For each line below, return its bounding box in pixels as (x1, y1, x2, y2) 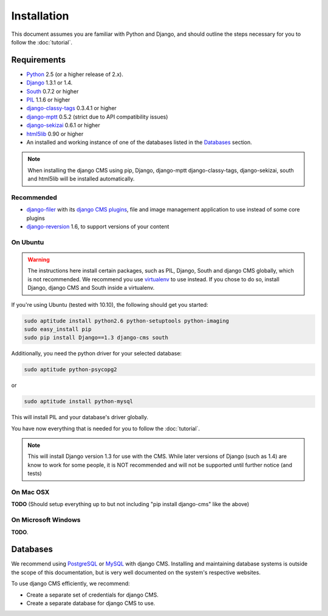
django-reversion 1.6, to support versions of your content (26, 223, 169, 230)
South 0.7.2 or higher (26, 87, 79, 95)
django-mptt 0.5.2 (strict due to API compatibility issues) (26, 113, 168, 120)
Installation (11, 9, 69, 22)
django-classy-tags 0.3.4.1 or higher (26, 104, 117, 112)
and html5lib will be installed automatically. (27, 175, 135, 182)
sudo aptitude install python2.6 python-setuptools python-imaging (24, 317, 230, 324)
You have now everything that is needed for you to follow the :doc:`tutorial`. (11, 425, 200, 432)
